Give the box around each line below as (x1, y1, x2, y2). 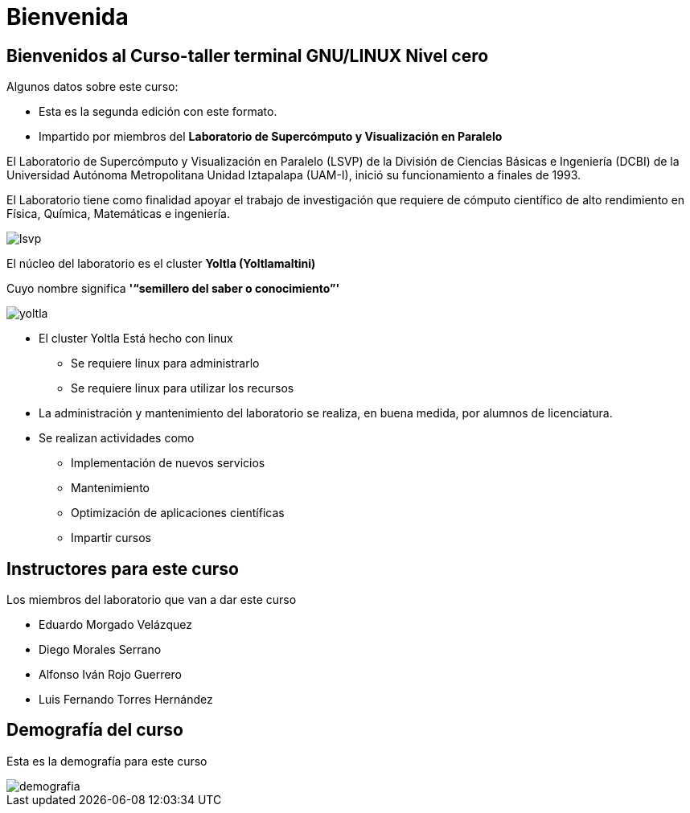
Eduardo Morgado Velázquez (39, 618, 192, 632)
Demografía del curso (6, 720, 183, 741)
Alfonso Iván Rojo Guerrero (39, 667, 182, 682)
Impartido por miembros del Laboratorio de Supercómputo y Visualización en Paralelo (39, 129, 503, 144)
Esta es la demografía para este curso (6, 753, 207, 768)
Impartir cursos (71, 531, 151, 545)
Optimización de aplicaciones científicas (71, 506, 285, 520)
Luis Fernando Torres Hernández (39, 692, 213, 707)
